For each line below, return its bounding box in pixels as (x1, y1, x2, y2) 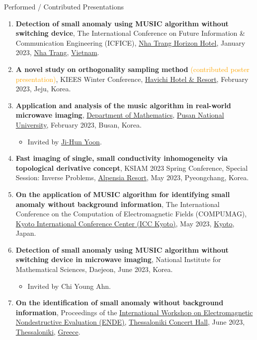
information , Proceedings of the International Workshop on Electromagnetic (15, 307, 253, 317)
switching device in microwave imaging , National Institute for (15, 254, 221, 265)
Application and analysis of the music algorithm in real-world (15, 100, 231, 110)
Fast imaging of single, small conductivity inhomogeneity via (15, 153, 228, 163)
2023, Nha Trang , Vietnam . (15, 47, 99, 58)
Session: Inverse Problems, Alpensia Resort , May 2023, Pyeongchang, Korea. (15, 172, 249, 183)
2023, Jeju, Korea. (15, 83, 71, 94)
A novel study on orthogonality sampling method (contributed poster (15, 64, 250, 74)
